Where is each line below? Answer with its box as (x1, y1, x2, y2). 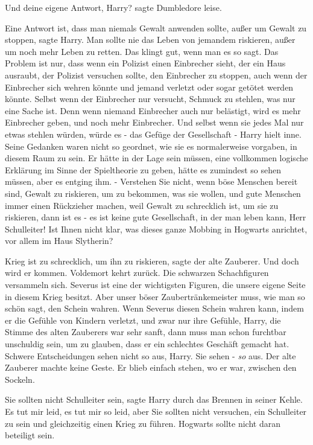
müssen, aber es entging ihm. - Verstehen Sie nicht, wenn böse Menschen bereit (5, 175, 298, 188)
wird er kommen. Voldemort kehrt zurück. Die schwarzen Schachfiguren (5, 266, 269, 279)
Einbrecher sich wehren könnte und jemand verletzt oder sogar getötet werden (5, 80, 294, 93)
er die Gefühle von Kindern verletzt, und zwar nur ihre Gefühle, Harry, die (5, 313, 281, 326)
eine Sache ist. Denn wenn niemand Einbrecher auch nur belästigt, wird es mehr (5, 104, 301, 117)
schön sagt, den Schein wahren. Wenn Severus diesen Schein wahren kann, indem (5, 302, 304, 315)
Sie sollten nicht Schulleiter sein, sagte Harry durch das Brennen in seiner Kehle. (5, 393, 303, 406)
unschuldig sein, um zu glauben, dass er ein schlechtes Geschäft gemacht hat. (5, 338, 289, 350)
